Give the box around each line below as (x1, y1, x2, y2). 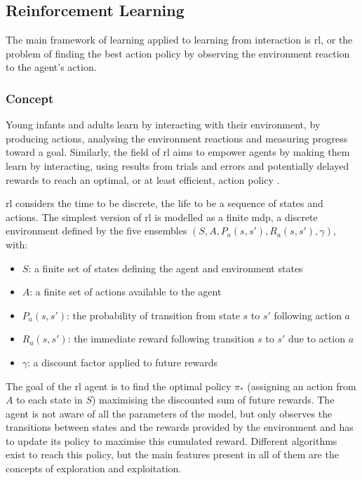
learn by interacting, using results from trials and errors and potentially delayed (6, 158, 349, 173)
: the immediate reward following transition (67, 331, 255, 346)
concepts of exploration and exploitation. (6, 461, 182, 476)
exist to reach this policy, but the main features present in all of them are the (6, 447, 339, 462)
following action (274, 307, 342, 322)
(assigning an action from (247, 378, 356, 393)
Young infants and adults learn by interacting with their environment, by (6, 117, 321, 132)
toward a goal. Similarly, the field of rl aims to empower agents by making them (6, 145, 350, 159)
